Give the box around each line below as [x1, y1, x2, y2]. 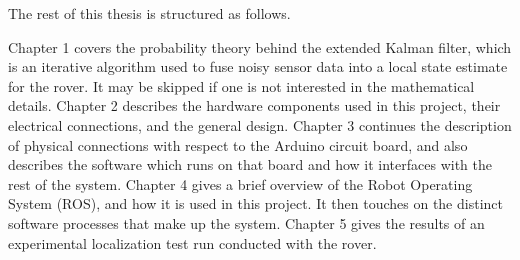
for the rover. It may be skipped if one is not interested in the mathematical [8, 75, 475, 96]
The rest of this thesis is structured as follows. [8, 3, 291, 23]
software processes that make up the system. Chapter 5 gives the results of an [8, 212, 485, 233]
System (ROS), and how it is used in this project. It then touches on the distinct [8, 193, 503, 214]
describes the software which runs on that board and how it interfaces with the [8, 154, 492, 175]
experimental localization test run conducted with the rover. [8, 232, 377, 253]
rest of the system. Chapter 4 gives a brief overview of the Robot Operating [8, 173, 473, 194]
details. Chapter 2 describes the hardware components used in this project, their [8, 95, 501, 116]
